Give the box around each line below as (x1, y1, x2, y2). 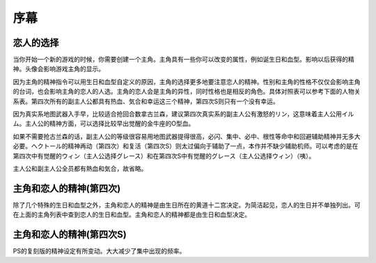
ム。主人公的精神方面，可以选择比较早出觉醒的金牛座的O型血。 (13, 119, 195, 128)
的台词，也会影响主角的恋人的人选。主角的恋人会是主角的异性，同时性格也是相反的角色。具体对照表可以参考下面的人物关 (13, 87, 361, 96)
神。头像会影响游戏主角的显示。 (13, 65, 104, 73)
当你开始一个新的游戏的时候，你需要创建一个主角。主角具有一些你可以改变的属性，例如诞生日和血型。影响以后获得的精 (13, 56, 354, 64)
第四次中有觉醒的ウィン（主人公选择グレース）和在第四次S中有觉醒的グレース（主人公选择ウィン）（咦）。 (13, 151, 315, 160)
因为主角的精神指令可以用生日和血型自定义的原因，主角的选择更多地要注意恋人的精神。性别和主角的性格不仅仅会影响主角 (13, 77, 361, 86)
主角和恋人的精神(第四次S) (13, 229, 127, 241)
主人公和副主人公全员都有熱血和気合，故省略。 (13, 164, 148, 173)
